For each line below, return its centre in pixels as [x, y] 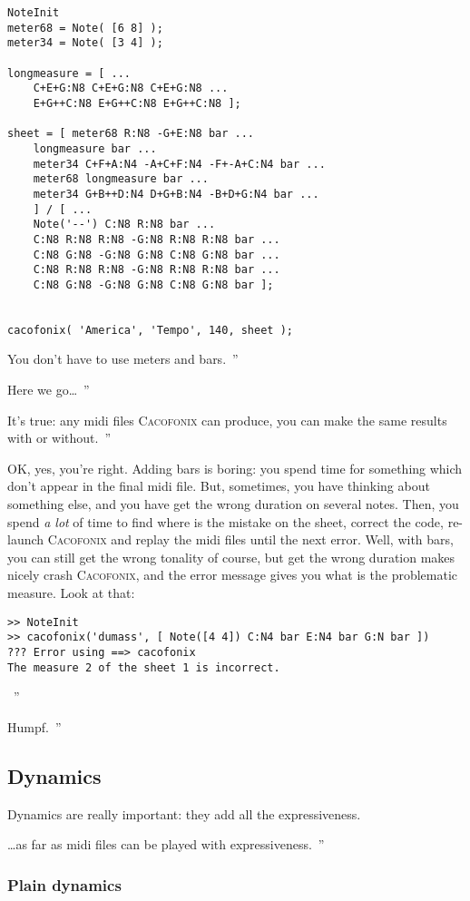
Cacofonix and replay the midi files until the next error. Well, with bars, [250, 539]
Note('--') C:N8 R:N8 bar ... [124, 225]
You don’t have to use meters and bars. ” [123, 359]
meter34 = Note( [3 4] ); [85, 43]
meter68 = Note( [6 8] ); [85, 28]
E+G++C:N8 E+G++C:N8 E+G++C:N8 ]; [137, 103]
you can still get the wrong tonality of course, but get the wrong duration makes [231, 557]
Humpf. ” [34, 726]
